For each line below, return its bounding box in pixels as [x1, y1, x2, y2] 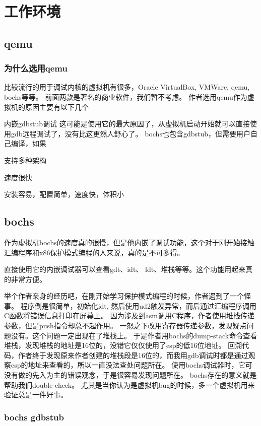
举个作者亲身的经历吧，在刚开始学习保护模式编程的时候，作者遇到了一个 [4, 291, 244, 301]
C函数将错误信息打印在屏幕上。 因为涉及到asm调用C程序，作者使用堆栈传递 [4, 310, 255, 321]
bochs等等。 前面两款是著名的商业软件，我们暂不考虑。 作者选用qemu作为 [4, 91, 247, 102]
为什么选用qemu [4, 62, 68, 75]
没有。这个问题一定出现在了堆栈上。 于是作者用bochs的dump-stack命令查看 [11, 330, 257, 340]
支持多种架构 [4, 155, 46, 165]
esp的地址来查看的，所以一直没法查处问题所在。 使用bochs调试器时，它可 [11, 360, 252, 370]
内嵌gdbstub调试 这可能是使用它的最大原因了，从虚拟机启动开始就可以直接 [4, 118, 250, 129]
